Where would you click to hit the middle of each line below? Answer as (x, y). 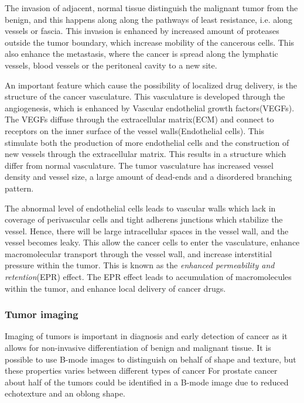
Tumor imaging (42, 314)
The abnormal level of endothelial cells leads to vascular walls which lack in (140, 208)
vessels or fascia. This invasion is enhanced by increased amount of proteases (142, 31)
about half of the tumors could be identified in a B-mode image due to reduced (147, 382)
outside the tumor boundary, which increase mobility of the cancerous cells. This (150, 42)
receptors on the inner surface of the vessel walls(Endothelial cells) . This (135, 130)
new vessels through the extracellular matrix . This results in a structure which (146, 154)
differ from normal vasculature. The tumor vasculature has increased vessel (139, 165)
